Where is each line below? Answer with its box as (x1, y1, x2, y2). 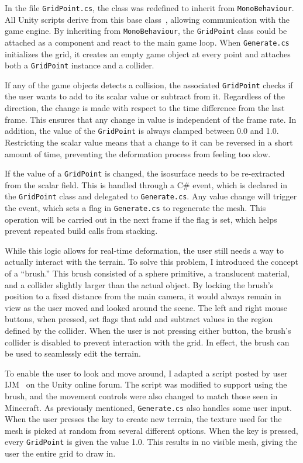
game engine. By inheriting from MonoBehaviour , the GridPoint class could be (5, 25, 287, 37)
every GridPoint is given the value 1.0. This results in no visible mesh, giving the (5, 436, 297, 448)
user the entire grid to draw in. (5, 447, 116, 459)
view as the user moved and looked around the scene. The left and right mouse (5, 301, 287, 313)
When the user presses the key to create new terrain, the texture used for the (5, 413, 282, 425)
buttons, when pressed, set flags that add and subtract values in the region (5, 313, 273, 325)
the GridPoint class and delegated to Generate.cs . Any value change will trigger (5, 190, 297, 202)
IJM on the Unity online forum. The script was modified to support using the (5, 378, 287, 391)
